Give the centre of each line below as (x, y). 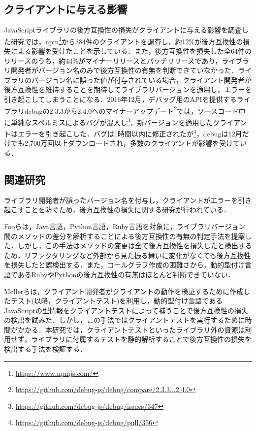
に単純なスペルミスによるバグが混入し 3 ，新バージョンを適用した (109, 121)
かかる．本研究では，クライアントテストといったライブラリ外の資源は (131, 329)
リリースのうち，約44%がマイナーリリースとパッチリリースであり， (113, 60)
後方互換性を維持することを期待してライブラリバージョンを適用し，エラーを (128, 89)
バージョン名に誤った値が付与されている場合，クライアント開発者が (141, 80)
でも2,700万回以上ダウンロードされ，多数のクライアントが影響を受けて (125, 143)
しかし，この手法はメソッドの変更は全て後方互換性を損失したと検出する (135, 246)
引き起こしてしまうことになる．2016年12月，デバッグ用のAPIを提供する (120, 99)
